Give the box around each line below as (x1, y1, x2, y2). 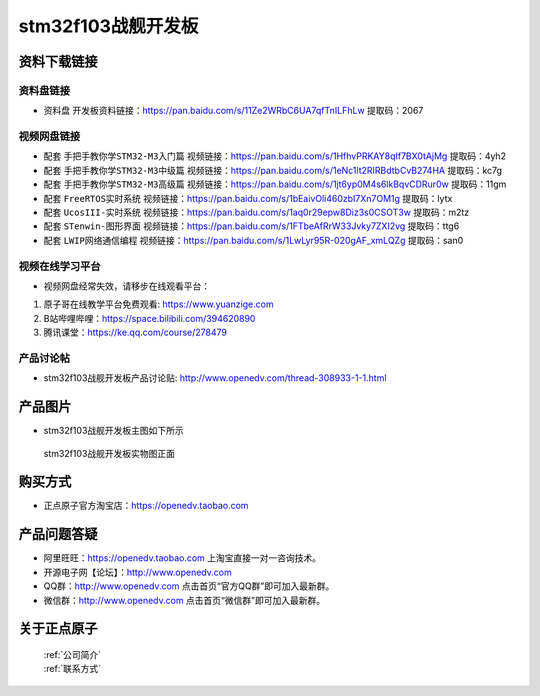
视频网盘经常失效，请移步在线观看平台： (43, 280, 210, 292)
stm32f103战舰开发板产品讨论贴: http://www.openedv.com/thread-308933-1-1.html (43, 372, 387, 384)
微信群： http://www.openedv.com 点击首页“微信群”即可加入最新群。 (43, 594, 325, 606)
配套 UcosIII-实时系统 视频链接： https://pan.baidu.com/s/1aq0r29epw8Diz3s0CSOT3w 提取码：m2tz (43, 206, 470, 219)
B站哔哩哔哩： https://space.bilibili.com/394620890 (43, 312, 256, 324)
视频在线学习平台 (18, 259, 101, 273)
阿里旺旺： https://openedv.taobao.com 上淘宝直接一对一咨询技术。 (43, 552, 322, 564)
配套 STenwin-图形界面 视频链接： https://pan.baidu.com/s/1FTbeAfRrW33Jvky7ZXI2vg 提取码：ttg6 (43, 220, 460, 232)
